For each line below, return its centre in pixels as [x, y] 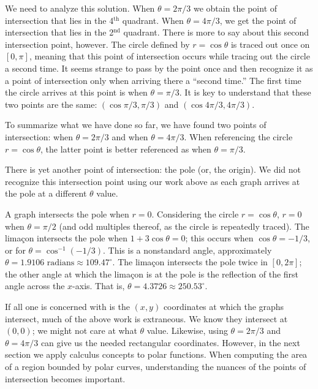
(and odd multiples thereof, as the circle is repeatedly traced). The [184, 226]
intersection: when [39, 136]
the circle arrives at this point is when [76, 92]
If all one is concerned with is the [67, 307]
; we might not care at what [85, 330]
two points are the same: [51, 104]
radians [61, 263]
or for [15, 250]
